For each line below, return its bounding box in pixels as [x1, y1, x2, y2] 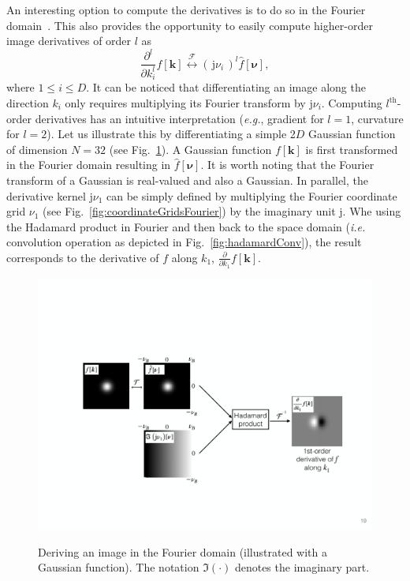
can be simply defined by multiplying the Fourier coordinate [106, 187, 397, 204]
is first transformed [305, 141, 398, 157]
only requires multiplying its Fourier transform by [65, 95, 306, 111]
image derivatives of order [6, 32, 132, 49]
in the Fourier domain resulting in [6, 156, 171, 173]
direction [6, 95, 49, 111]
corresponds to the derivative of [6, 249, 159, 265]
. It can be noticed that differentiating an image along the [86, 79, 366, 96]
